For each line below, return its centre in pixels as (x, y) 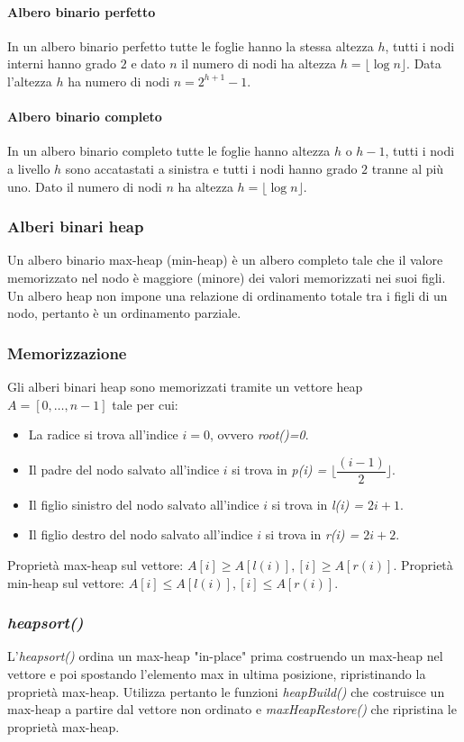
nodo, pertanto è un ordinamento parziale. (124, 313)
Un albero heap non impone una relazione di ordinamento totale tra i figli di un (227, 295)
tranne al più (408, 168)
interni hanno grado (62, 63)
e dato (148, 63)
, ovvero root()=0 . (259, 434)
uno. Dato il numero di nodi (85, 186)
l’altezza (30, 81)
